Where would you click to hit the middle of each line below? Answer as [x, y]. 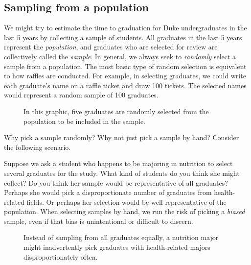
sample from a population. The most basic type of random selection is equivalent [125, 66]
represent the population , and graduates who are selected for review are [111, 47]
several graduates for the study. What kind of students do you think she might [122, 173]
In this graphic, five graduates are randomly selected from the [116, 111]
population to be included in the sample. [85, 121]
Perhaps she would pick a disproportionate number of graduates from [108, 192]
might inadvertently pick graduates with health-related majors [117, 247]
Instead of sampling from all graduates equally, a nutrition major [121, 237]
